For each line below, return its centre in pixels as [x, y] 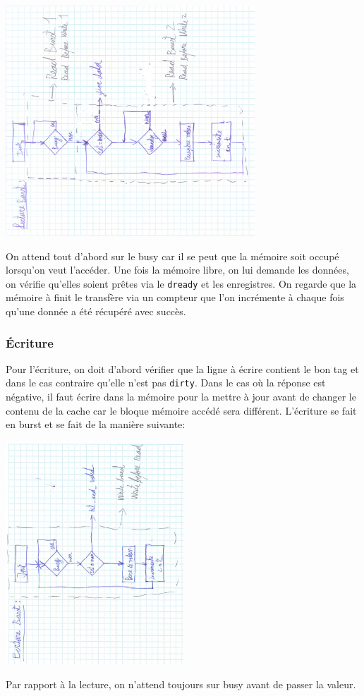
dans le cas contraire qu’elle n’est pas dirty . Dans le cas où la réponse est [166, 383]
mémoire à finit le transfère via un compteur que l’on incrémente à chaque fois [175, 297]
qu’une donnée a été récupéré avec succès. [96, 311]
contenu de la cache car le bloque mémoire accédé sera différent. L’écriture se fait [181, 410]
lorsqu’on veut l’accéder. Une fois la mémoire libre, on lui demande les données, [177, 270]
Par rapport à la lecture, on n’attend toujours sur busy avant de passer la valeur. [181, 684]
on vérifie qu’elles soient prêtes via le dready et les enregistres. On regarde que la [181, 283]
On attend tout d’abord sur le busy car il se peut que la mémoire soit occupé [172, 256]
